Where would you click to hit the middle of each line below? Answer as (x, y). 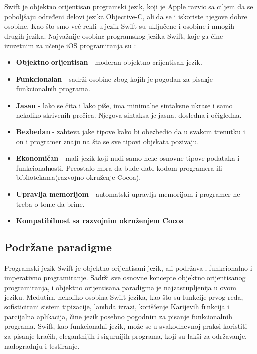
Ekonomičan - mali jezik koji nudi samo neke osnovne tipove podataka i (128, 158)
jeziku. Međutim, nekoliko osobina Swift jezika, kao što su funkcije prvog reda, (124, 297)
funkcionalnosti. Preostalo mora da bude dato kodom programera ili (119, 167)
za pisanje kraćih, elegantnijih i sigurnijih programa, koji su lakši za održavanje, (126, 336)
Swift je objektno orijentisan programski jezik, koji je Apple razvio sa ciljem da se (129, 6)
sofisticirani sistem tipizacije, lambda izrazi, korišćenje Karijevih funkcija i (117, 307)
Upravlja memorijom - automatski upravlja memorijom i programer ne (128, 194)
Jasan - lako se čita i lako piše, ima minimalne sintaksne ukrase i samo (124, 105)
